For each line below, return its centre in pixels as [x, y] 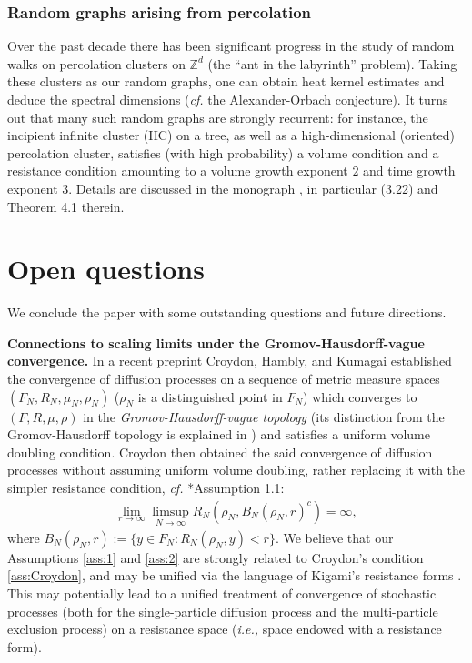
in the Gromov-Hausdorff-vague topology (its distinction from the [264, 416]
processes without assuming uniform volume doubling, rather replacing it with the [236, 470]
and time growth [409, 171]
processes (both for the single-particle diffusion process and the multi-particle [223, 611]
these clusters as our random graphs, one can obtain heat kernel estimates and [226, 81]
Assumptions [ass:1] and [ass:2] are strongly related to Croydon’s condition [216, 557]
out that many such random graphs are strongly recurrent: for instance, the [218, 117]
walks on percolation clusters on [96, 63]
